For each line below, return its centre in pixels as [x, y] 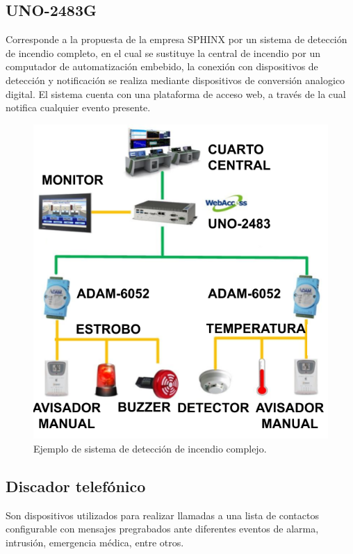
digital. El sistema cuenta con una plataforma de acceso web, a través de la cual [176, 93]
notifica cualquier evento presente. [78, 107]
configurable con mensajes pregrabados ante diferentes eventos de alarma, [162, 529]
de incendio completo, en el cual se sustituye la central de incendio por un [163, 52]
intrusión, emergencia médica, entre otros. [95, 542]
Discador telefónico [76, 486]
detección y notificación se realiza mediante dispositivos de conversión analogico [175, 80]
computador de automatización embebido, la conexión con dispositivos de [162, 66]
